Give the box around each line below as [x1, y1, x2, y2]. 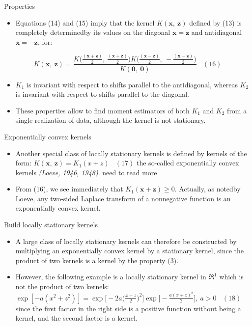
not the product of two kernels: [15, 281, 109, 292]
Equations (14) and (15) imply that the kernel [15, 17, 155, 27]
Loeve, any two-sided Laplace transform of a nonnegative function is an [15, 193, 231, 203]
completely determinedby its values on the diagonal [15, 27, 170, 37]
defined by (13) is [189, 17, 242, 27]
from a [227, 105, 247, 115]
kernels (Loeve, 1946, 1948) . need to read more [15, 167, 157, 177]
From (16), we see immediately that [15, 184, 123, 194]
